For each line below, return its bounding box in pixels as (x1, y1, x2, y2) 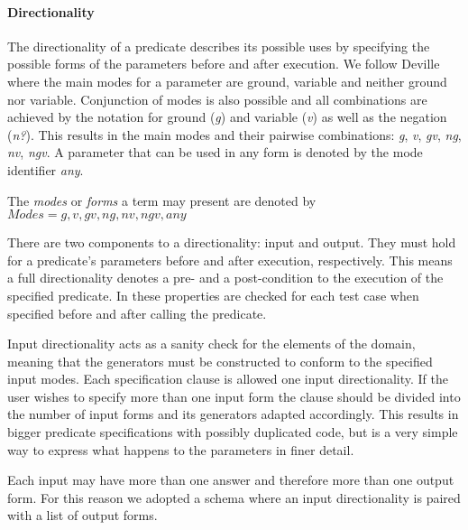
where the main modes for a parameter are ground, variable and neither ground (7, 71, 447, 90)
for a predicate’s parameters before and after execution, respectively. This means (7, 250, 453, 269)
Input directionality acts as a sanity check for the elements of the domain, (7, 334, 416, 353)
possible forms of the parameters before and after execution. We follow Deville (7, 54, 440, 73)
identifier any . (7, 160, 84, 179)
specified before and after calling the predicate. (7, 303, 267, 322)
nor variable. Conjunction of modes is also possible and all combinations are (7, 89, 427, 108)
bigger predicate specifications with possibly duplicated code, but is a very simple (7, 423, 458, 442)
